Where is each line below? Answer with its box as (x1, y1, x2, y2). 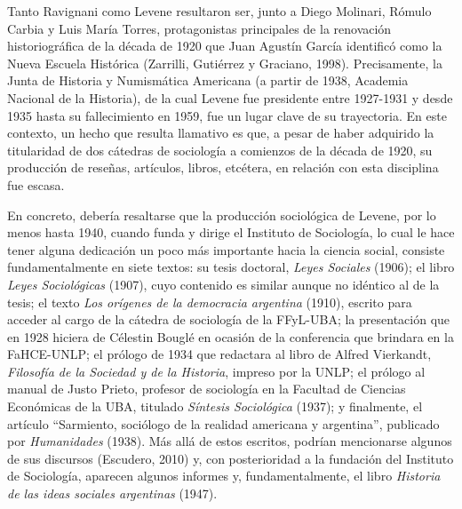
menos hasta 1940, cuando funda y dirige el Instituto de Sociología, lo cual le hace (7, 223, 455, 242)
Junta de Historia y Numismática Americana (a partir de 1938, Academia (7, 71, 409, 90)
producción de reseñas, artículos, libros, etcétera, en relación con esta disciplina (7, 158, 439, 177)
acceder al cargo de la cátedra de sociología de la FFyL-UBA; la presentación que (7, 310, 450, 329)
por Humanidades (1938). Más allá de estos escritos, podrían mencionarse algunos (7, 432, 452, 450)
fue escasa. (7, 175, 65, 194)
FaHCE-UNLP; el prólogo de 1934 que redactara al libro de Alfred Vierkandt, (7, 345, 432, 363)
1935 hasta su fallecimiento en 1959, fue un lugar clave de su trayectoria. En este (7, 106, 447, 124)
